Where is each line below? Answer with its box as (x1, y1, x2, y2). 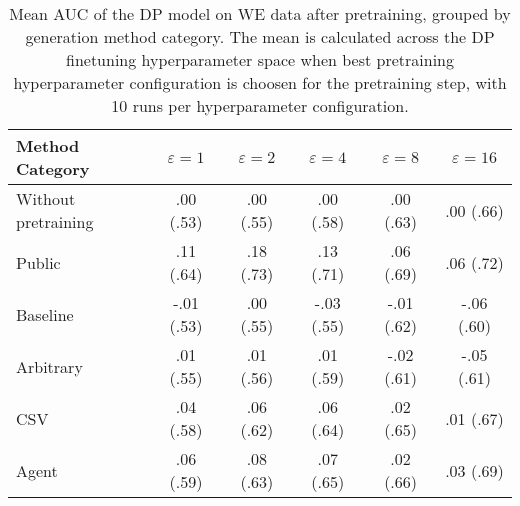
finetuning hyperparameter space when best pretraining (65, 48, 454, 71)
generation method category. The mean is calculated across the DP (25, 25, 495, 48)
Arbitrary (16, 354, 83, 378)
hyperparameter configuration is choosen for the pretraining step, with (13, 71, 507, 94)
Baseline (16, 302, 74, 326)
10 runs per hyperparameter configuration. (111, 94, 409, 117)
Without (16, 187, 76, 210)
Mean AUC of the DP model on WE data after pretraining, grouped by (9, 2, 511, 25)
